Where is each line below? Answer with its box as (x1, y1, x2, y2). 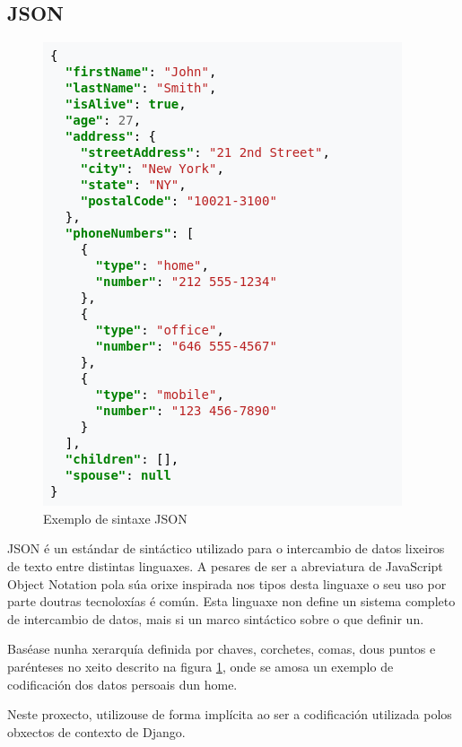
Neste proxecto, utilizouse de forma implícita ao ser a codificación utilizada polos (7, 705, 452, 724)
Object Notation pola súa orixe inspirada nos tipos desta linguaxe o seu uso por (7, 574, 447, 593)
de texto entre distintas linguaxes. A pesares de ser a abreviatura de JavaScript (7, 556, 443, 575)
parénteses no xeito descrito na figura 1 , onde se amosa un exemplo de (7, 656, 394, 675)
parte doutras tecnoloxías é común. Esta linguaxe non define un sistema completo (7, 592, 456, 611)
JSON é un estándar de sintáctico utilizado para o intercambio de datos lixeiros (7, 539, 445, 558)
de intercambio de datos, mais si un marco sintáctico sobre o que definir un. (7, 609, 424, 628)
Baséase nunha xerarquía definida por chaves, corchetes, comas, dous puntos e (7, 639, 436, 658)
